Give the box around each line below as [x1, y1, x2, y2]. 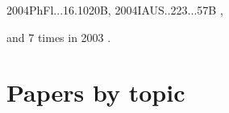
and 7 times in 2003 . [6, 28, 111, 45]
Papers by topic [6, 76, 185, 109]
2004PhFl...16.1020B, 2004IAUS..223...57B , [6, 2, 223, 18]
